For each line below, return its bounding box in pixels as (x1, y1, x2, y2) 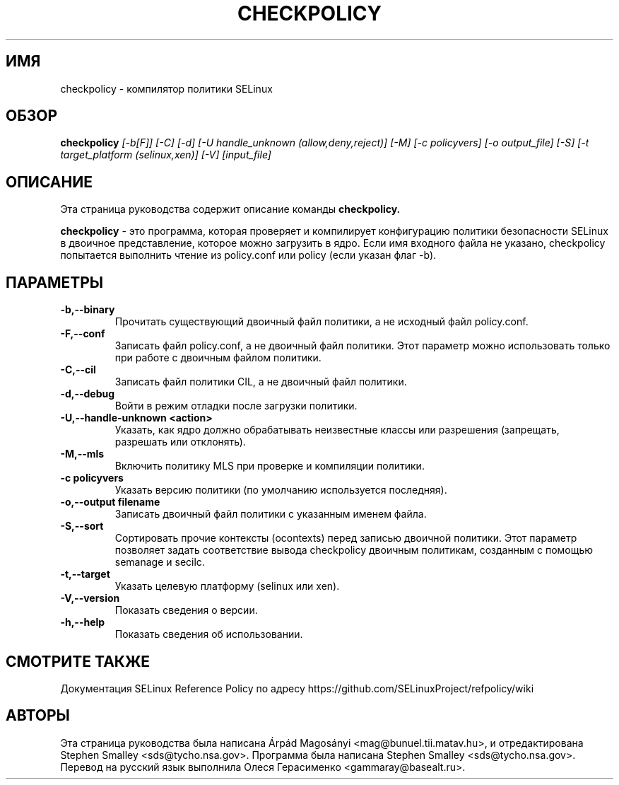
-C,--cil (60, 364, 96, 376)
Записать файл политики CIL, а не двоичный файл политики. (114, 376, 407, 388)
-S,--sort (60, 520, 104, 533)
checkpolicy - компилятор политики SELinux (60, 82, 273, 95)
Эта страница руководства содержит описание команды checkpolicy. (60, 203, 401, 216)
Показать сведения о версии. (114, 604, 258, 617)
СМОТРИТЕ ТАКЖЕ (6, 652, 151, 670)
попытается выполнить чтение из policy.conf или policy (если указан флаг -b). (60, 249, 437, 262)
